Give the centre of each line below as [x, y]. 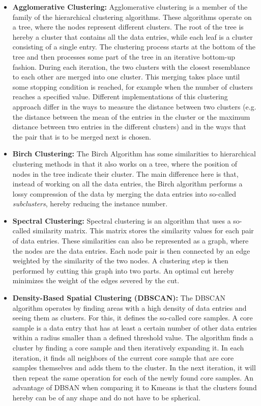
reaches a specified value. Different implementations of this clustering [120, 97]
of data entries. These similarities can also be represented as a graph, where [130, 241]
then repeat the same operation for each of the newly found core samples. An [133, 377]
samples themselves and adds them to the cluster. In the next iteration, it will [134, 368]
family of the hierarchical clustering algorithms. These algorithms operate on [132, 17]
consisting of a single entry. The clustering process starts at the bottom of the [134, 47]
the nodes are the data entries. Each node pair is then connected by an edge [131, 250]
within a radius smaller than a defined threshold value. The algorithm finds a [133, 337]
